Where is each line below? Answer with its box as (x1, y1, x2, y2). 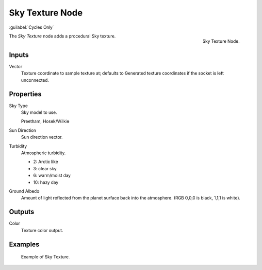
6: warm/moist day (33, 173, 71, 179)
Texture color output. (21, 227, 63, 233)
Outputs (9, 208, 34, 216)
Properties (9, 90, 42, 98)
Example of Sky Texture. (21, 254, 70, 260)
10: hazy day (33, 179, 59, 185)
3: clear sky (33, 165, 57, 171)
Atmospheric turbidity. (21, 150, 66, 156)
